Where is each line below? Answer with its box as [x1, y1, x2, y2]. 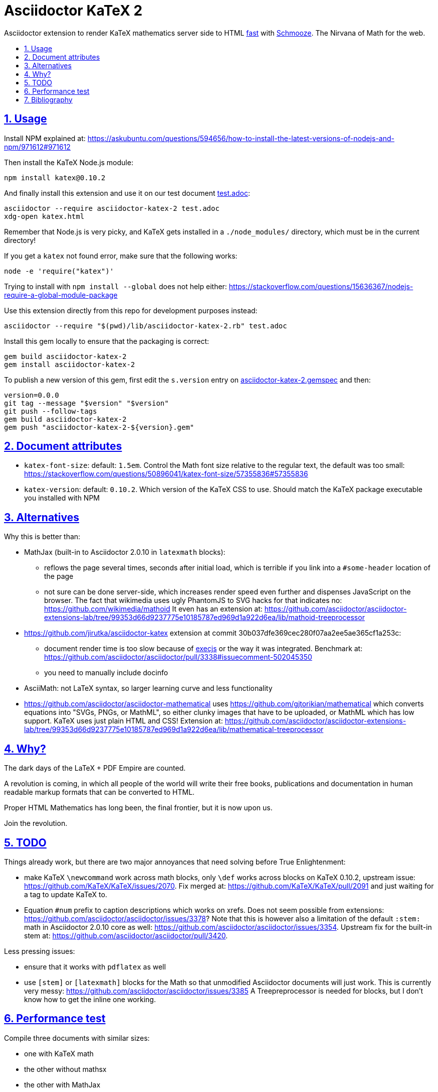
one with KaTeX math [24, 1049, 94, 1058]
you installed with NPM [24, 494, 100, 503]
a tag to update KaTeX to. [24, 890, 107, 899]
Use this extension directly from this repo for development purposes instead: [4, 306, 258, 315]
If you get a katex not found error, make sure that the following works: [4, 251, 238, 260]
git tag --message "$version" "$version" [4, 399, 169, 407]
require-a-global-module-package [4, 290, 118, 299]
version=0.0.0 [4, 391, 59, 399]
